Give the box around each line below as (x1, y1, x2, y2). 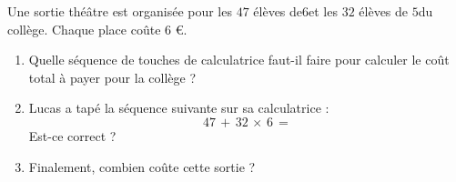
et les (309, 2, 338, 20)
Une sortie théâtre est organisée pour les (7, 2, 232, 20)
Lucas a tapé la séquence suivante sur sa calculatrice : (28, 98, 329, 117)
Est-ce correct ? (28, 126, 117, 145)
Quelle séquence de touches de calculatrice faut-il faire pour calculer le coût (28, 50, 450, 69)
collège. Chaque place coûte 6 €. (7, 19, 187, 38)
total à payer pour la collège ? (28, 67, 197, 86)
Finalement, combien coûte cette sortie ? (28, 157, 256, 176)
